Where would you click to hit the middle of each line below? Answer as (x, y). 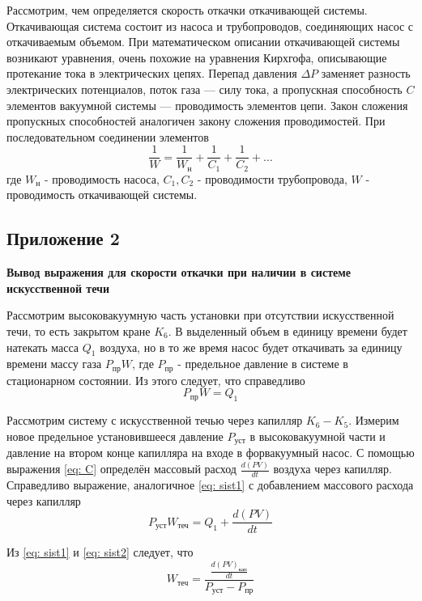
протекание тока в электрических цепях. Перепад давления (152, 73)
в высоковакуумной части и (318, 436)
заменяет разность (366, 73)
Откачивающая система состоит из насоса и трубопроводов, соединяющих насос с (210, 25)
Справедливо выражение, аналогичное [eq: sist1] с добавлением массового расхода (210, 485)
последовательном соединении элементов (108, 136)
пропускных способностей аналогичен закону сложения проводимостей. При (196, 121)
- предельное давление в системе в (263, 364)
